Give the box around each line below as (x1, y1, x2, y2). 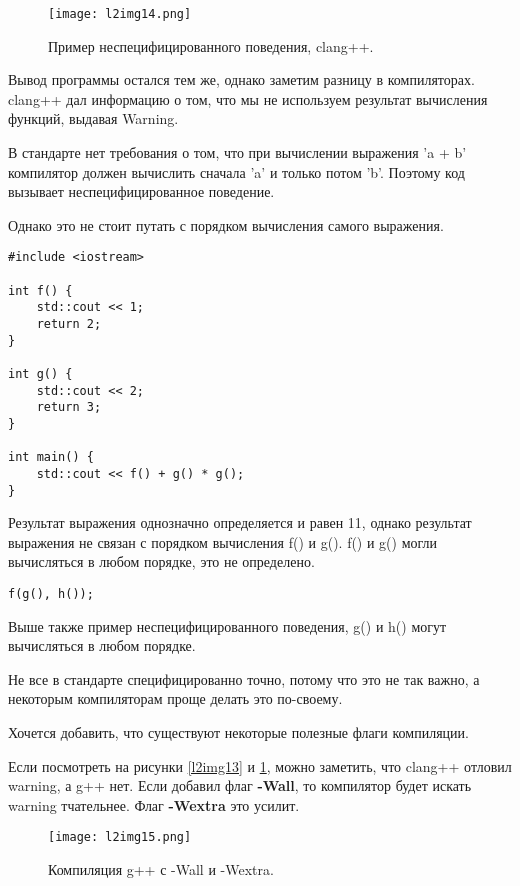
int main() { (8, 450, 94, 465)
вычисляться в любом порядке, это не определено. (8, 551, 315, 572)
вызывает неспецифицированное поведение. (8, 181, 275, 202)
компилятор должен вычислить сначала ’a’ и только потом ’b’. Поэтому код (8, 161, 465, 182)
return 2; (36, 317, 102, 332)
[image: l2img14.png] (48, 7, 192, 21)
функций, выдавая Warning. (8, 108, 179, 129)
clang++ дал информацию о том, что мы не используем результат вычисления (8, 88, 488, 109)
